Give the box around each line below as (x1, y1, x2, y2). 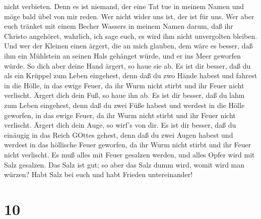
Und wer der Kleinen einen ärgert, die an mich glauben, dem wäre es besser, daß (4, 40, 253, 51)
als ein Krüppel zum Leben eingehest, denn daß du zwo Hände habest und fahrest (4, 70, 257, 81)
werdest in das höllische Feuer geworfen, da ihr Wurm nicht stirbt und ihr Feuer (4, 139, 251, 150)
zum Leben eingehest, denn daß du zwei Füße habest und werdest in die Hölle (4, 99, 245, 110)
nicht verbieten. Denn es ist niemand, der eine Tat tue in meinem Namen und (4, 1, 244, 11)
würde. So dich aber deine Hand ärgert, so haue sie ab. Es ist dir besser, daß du (4, 60, 251, 71)
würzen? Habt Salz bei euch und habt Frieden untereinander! (4, 169, 193, 180)
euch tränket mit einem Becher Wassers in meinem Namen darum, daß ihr (4, 21, 233, 31)
